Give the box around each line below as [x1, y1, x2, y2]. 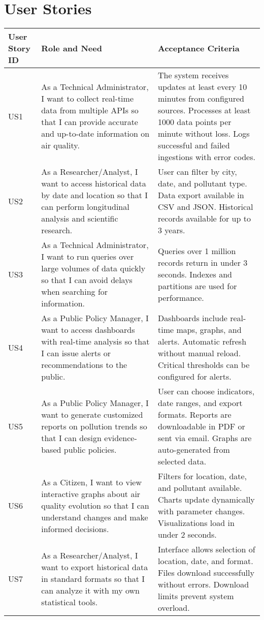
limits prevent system [157, 590, 234, 602]
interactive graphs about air [41, 487, 141, 500]
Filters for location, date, [157, 470, 247, 482]
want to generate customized [41, 409, 143, 421]
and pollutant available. [157, 482, 242, 494]
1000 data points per [157, 116, 232, 128]
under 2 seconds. [157, 529, 217, 541]
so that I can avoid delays [41, 274, 133, 286]
